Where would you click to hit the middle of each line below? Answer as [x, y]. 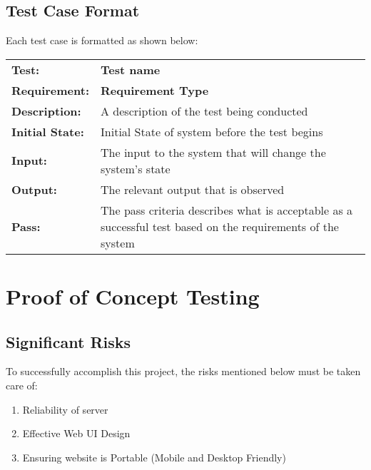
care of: [22, 385]
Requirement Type [155, 90]
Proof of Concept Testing [133, 296]
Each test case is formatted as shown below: [102, 40]
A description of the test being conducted [204, 111]
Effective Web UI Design [76, 433]
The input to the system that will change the [213, 152]
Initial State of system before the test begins [212, 131]
